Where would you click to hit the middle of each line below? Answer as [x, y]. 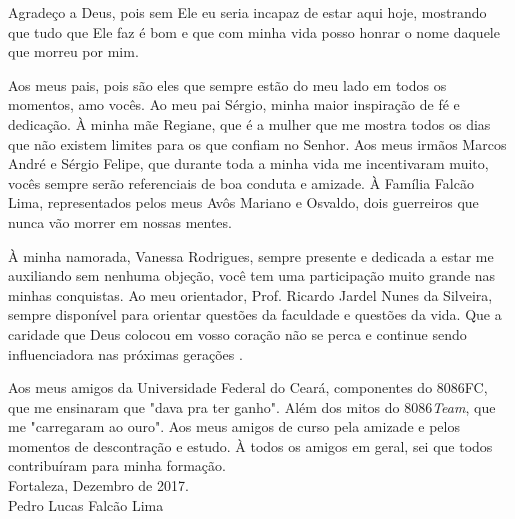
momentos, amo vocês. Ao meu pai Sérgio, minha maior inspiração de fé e [234, 104]
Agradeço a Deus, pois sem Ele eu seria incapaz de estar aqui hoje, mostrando [247, 12]
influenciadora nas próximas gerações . [125, 353]
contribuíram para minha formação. [117, 465]
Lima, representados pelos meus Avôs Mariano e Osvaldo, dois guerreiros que [243, 202]
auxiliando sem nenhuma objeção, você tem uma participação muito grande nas [252, 275]
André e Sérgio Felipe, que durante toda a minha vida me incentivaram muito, [248, 163]
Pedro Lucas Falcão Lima [86, 504]
